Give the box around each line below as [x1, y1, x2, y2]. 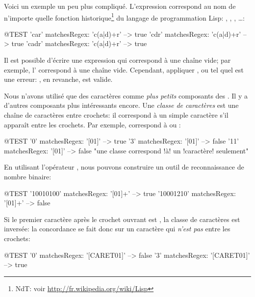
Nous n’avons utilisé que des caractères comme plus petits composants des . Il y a [4, 90, 248, 100]
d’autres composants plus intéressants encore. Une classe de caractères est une [4, 100, 239, 110]
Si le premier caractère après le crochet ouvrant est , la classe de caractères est [4, 214, 240, 224]
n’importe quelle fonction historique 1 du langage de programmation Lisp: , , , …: [4, 11, 245, 23]
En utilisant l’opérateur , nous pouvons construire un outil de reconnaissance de [4, 162, 244, 172]
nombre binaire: [4, 171, 51, 181]
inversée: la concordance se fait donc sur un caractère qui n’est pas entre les [4, 223, 230, 234]
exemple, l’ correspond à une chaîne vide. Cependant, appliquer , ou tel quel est [4, 64, 244, 74]
